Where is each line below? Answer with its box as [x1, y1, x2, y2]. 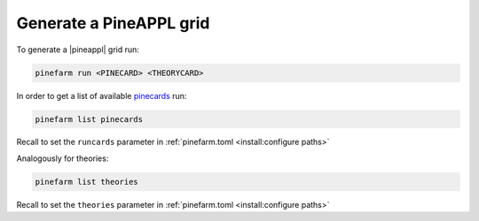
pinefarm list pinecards [35, 114, 144, 124]
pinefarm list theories [35, 177, 139, 187]
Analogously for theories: [16, 153, 109, 164]
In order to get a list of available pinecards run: [16, 90, 187, 101]
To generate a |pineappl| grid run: [16, 44, 139, 55]
